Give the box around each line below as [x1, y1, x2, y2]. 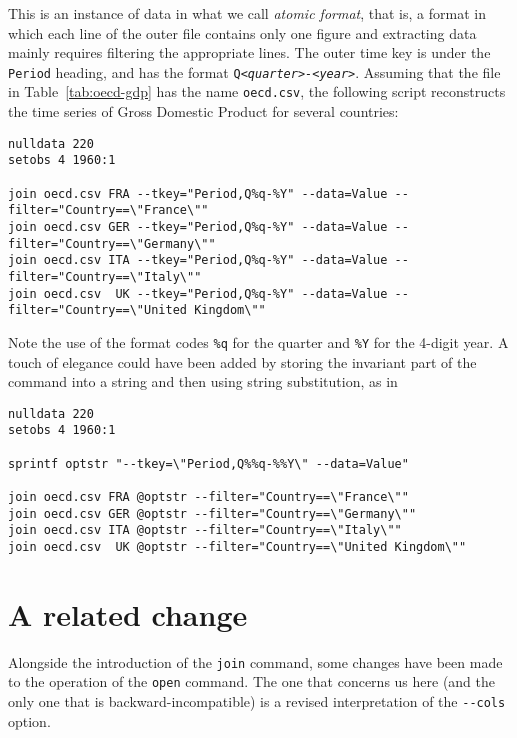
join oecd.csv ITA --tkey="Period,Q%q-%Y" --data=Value [8, 253, 388, 268]
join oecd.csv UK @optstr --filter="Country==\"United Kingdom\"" [8, 540, 467, 554]
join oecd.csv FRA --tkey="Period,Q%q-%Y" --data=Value [8, 186, 388, 201]
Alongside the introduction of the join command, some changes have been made [8, 651, 503, 672]
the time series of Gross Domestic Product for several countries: [8, 101, 399, 122]
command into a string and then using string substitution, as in [8, 371, 398, 392]
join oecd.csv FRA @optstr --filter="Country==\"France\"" [8, 490, 409, 505]
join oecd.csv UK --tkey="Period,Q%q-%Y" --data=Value [8, 286, 388, 301]
